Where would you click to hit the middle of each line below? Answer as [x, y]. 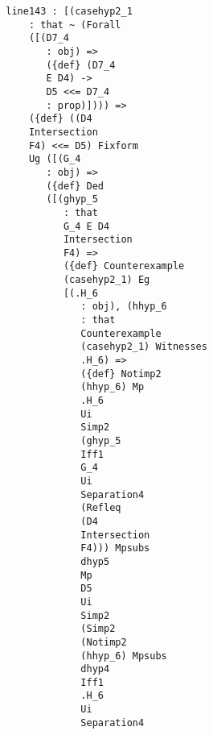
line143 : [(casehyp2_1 [69, 11]
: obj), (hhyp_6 [124, 307]
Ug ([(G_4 [55, 159]
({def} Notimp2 [121, 374]
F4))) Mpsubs [115, 548]
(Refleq [101, 508]
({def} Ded [75, 186]
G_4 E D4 [86, 226]
